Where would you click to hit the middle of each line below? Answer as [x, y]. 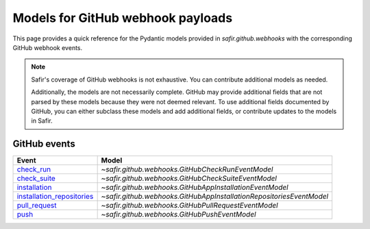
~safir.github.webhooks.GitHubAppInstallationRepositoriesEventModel [215, 197]
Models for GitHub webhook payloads [123, 18]
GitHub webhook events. [48, 47]
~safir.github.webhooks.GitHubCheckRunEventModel [187, 169]
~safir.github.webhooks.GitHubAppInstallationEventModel [195, 187]
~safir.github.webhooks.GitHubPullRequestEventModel [189, 206]
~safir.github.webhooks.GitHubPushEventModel [178, 215]
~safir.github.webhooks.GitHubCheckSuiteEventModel [189, 178]
